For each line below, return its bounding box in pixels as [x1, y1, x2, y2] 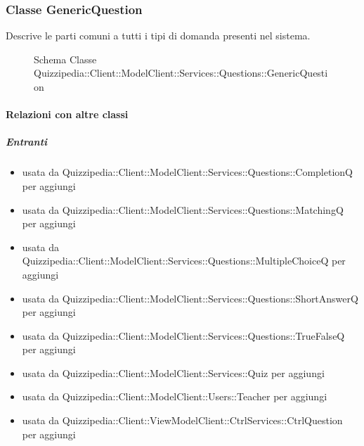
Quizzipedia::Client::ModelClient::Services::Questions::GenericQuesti [34, 65, 328, 80]
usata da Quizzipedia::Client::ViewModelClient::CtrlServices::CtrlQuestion [22, 413, 343, 428]
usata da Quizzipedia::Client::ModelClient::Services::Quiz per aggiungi [22, 365, 325, 380]
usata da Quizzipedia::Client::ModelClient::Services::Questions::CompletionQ [22, 165, 353, 179]
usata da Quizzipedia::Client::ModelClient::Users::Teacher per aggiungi [22, 389, 327, 404]
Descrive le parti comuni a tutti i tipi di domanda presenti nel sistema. [6, 28, 311, 43]
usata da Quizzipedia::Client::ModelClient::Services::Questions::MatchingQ [22, 202, 344, 217]
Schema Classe [34, 51, 97, 66]
